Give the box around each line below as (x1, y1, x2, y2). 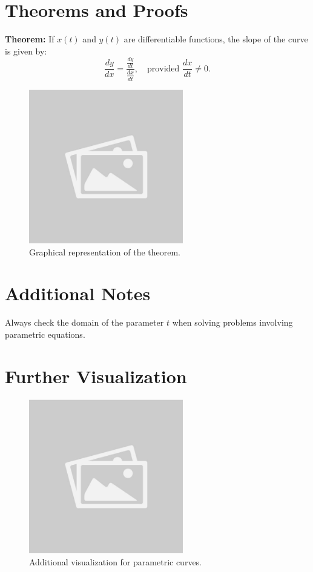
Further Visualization (5, 363, 187, 388)
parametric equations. (5, 327, 85, 340)
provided (147, 64, 180, 73)
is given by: (5, 44, 47, 57)
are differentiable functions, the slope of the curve (124, 33, 308, 45)
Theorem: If (5, 33, 54, 45)
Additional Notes (5, 281, 151, 306)
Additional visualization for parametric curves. (29, 555, 202, 568)
